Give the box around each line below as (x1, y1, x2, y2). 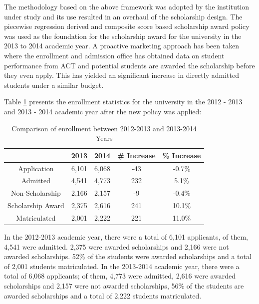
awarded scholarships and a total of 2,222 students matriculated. (4, 290, 202, 301)
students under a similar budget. (4, 79, 104, 90)
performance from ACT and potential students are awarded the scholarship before (4, 60, 255, 70)
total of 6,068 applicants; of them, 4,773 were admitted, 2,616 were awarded (4, 271, 236, 281)
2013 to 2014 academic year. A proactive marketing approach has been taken (4, 40, 240, 51)
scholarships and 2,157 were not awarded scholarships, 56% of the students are (4, 281, 244, 291)
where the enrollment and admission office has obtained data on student (4, 50, 225, 60)
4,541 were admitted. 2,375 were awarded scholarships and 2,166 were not (4, 241, 229, 252)
